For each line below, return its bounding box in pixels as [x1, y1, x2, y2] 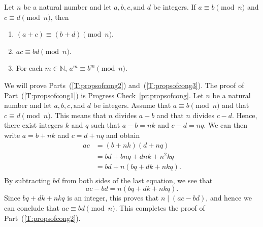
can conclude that [4, 202, 59, 213]
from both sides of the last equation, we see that [61, 175, 213, 185]
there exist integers [4, 120, 63, 130]
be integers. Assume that [93, 100, 171, 110]
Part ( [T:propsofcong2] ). [4, 212, 81, 223]
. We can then [204, 120, 247, 130]
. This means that [50, 109, 106, 120]
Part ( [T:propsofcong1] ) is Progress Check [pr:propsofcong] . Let [4, 90, 204, 100]
